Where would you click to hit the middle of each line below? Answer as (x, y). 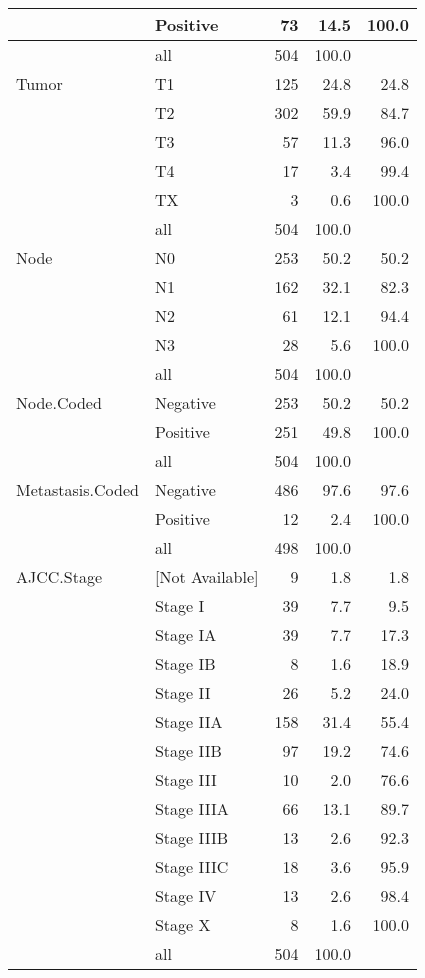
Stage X (182, 924)
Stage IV (185, 895)
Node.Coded (59, 402)
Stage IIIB (191, 837)
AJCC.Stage (59, 576)
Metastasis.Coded (77, 489)
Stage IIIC (191, 866)
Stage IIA (188, 721)
